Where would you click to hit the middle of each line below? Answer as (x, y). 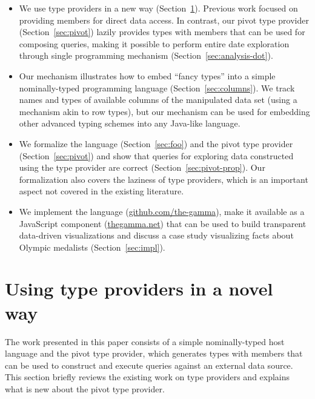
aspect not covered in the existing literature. (101, 191)
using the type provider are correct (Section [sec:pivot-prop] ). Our (142, 167)
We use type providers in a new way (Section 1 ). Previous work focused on (158, 8)
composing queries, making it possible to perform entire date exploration (154, 43)
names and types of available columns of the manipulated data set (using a (158, 100)
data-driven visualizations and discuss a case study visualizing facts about (156, 235)
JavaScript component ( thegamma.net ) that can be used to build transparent (163, 223)
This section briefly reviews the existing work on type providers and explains (148, 377)
